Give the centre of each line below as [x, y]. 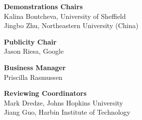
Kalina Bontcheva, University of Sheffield [65, 16]
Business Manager [35, 67]
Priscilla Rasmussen [33, 77]
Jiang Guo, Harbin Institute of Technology [67, 112]
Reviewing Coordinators [45, 93]
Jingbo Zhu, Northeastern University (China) [71, 25]
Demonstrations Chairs [43, 6]
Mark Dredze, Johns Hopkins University [63, 102]
